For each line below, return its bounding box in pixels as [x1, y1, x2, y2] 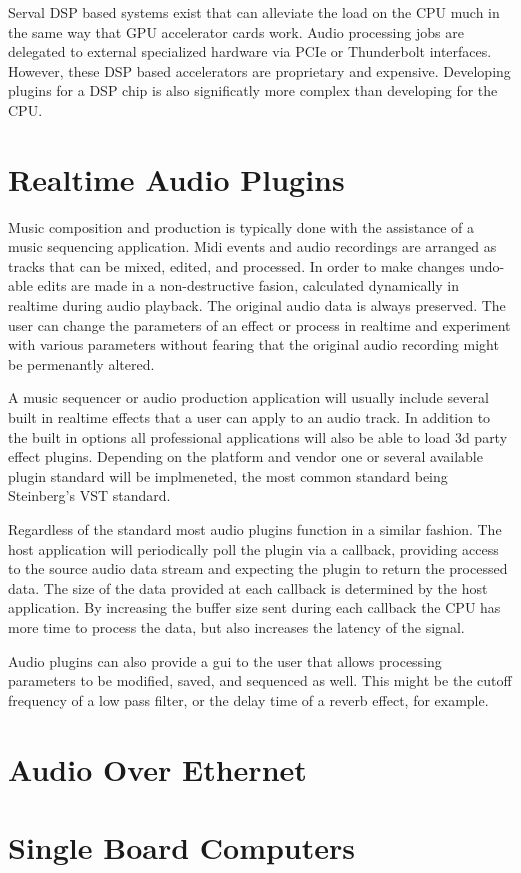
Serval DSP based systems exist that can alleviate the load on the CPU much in [8, 2, 500, 22]
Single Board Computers [8, 826, 356, 867]
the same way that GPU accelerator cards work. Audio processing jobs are [8, 21, 464, 42]
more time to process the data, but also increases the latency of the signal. [8, 616, 465, 637]
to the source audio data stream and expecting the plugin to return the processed [8, 558, 508, 579]
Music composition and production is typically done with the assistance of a [8, 216, 475, 237]
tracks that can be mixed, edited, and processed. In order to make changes [8, 255, 465, 276]
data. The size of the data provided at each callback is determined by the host [8, 577, 488, 598]
